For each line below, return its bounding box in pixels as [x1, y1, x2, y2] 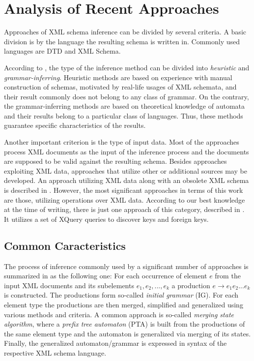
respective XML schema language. [4, 347, 107, 358]
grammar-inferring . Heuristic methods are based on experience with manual [4, 72, 232, 82]
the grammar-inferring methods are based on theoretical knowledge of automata [4, 101, 245, 111]
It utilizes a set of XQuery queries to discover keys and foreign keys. [4, 213, 209, 224]
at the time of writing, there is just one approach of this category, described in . [4, 204, 245, 214]
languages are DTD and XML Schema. [4, 46, 121, 56]
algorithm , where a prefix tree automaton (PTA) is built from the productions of [4, 319, 245, 329]
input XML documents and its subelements [4, 280, 134, 290]
